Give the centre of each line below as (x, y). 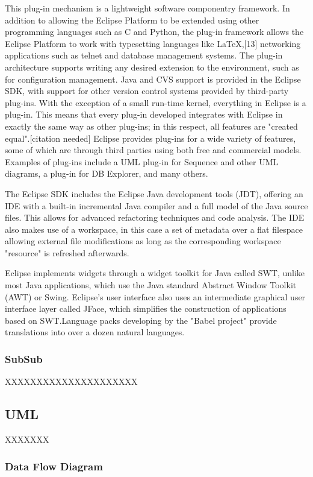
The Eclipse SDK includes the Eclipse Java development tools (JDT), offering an (154, 193)
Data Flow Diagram (54, 466)
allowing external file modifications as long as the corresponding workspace (143, 241)
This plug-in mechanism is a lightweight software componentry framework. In (147, 8)
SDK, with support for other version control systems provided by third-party (147, 91)
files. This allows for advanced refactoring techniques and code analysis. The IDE (155, 217)
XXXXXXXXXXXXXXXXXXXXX (71, 381)
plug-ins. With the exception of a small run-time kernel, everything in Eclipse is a (156, 102)
